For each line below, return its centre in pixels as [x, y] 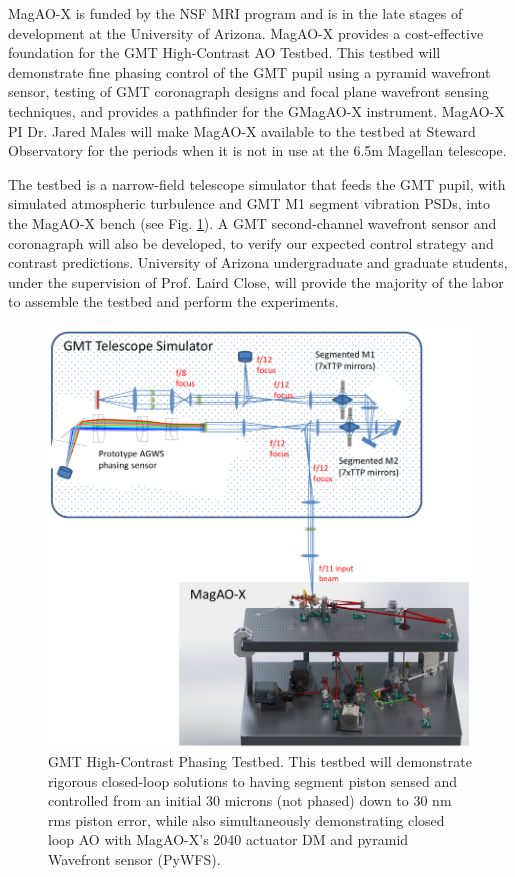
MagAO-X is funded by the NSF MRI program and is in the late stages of [235, 13]
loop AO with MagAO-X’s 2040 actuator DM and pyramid [228, 839]
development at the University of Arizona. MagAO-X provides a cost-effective [246, 32]
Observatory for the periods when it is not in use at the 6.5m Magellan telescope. [257, 150]
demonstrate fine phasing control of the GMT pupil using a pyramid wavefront [249, 71]
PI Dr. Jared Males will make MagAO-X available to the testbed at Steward [242, 130]
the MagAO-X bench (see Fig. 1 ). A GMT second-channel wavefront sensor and [252, 222]
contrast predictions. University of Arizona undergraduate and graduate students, [258, 262]
